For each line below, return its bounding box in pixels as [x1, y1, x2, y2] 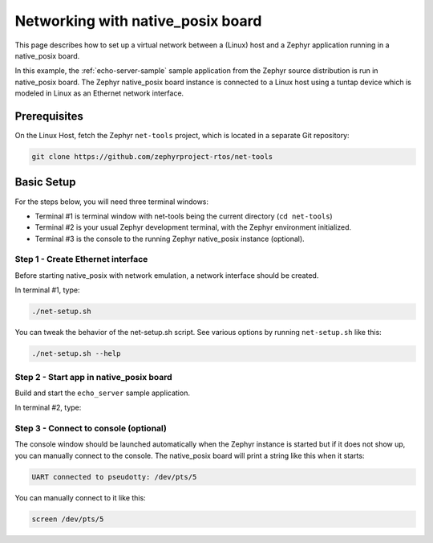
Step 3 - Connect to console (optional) [14, 423, 168, 434]
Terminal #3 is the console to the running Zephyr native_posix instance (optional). [34, 234, 305, 243]
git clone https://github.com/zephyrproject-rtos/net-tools [31, 153, 273, 161]
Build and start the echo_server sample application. [14, 388, 190, 398]
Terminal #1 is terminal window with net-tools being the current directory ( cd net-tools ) [34, 211, 333, 221]
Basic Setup [14, 175, 76, 189]
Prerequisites [14, 109, 83, 123]
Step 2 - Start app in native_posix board [14, 371, 172, 382]
